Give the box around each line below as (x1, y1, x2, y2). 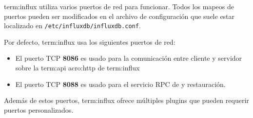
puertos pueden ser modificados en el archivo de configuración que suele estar (4, 11, 235, 21)
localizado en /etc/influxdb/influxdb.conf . (4, 20, 141, 31)
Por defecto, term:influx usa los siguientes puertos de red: (4, 36, 175, 47)
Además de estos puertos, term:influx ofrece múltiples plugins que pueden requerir (4, 95, 249, 105)
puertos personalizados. (4, 104, 74, 115)
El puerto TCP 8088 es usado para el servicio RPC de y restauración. (15, 79, 226, 89)
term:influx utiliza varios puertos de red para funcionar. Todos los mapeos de (4, 1, 234, 11)
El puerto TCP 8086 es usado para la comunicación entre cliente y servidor (15, 53, 242, 63)
